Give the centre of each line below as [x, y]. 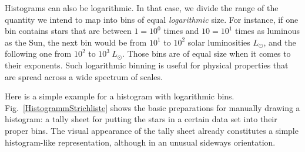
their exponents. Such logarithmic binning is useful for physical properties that [147, 65]
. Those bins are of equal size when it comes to [207, 53]
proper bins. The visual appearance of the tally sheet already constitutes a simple [152, 130]
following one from [38, 53]
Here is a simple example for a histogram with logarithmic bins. [120, 96]
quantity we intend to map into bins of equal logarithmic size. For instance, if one [152, 19]
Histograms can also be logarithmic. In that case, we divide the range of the [142, 8]
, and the [280, 42]
